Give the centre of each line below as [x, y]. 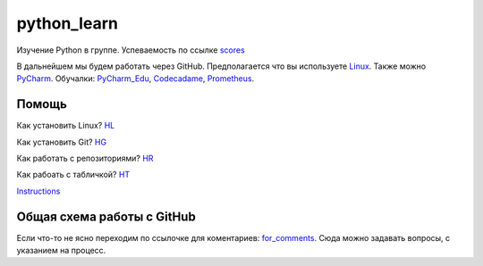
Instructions [38, 191]
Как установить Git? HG [62, 142]
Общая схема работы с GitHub [106, 216]
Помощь [42, 104]
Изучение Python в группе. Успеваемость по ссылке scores [131, 50]
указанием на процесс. [61, 251]
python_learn [67, 23]
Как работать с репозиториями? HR [85, 158]
